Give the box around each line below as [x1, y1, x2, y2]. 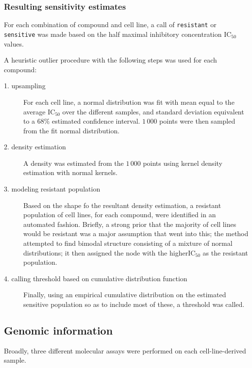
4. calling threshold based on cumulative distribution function [4, 273, 187, 283]
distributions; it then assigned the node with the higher [23, 247, 188, 257]
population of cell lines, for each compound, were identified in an [23, 209, 216, 220]
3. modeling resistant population [4, 184, 101, 194]
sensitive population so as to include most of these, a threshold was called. [23, 299, 245, 309]
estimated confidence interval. [52, 116, 140, 126]
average [23, 106, 46, 116]
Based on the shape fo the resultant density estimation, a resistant [23, 200, 221, 210]
